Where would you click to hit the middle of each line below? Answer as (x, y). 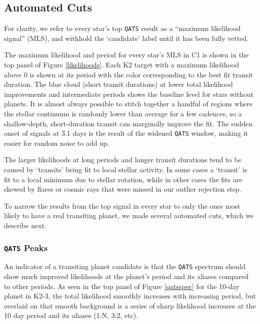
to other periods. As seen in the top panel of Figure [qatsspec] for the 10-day (122, 286)
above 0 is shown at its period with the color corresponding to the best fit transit (129, 74)
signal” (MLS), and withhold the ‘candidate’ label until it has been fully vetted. (126, 38)
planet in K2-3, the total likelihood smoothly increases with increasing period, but (130, 296)
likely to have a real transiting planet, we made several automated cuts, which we (129, 215)
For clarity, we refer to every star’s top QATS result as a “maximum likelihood (122, 28)
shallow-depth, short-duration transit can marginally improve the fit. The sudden (128, 123)
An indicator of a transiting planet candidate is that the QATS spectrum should (125, 266)
